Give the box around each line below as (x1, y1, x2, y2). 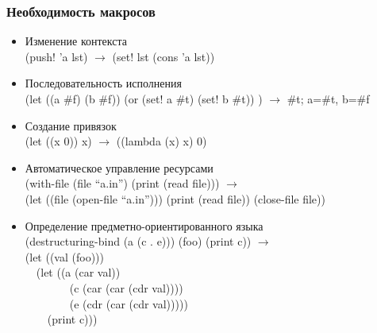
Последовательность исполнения (25, 75, 182, 91)
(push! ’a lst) (25, 48, 88, 64)
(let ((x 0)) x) (25, 133, 92, 149)
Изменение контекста (25, 33, 127, 49)
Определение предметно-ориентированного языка (25, 217, 264, 234)
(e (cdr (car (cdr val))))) (69, 295, 188, 312)
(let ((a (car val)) (36, 264, 121, 281)
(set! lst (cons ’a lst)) (112, 48, 215, 64)
